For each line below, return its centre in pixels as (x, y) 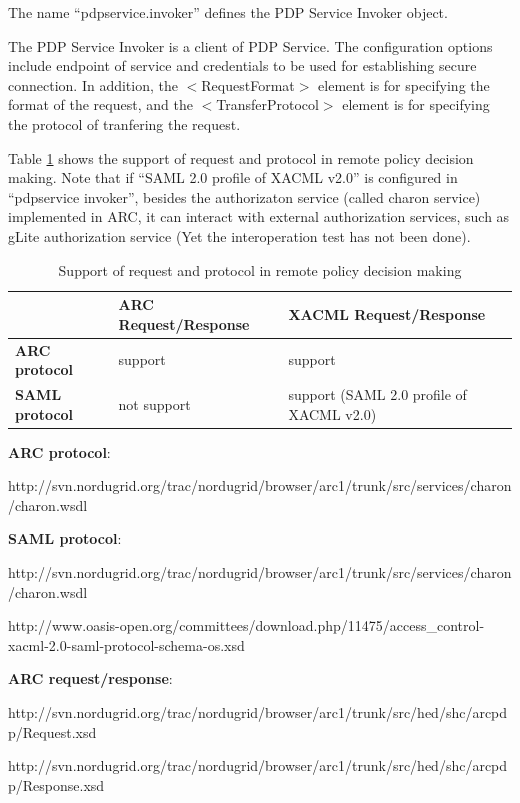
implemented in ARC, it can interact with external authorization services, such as (259, 216)
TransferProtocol (267, 104)
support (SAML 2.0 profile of (377, 394)
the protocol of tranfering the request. (124, 123)
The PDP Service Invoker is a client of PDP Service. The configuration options (250, 45)
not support (154, 403)
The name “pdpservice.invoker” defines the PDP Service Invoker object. (228, 12)
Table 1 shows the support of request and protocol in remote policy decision (241, 157)
